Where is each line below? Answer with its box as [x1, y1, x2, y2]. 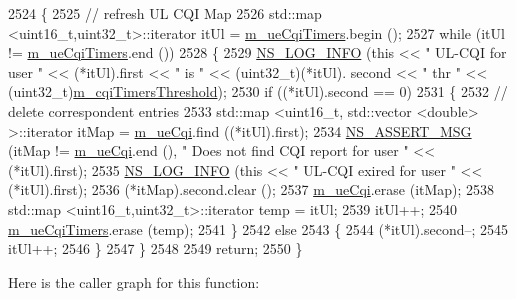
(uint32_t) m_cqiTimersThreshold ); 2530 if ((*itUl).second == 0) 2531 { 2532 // [8, 81, 508, 102]
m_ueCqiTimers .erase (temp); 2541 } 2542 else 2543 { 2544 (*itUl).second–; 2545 [8, 218, 509, 239]
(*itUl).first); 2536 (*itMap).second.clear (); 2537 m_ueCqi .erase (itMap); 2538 [8, 179, 495, 200]
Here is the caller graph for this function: [8, 271, 260, 292]
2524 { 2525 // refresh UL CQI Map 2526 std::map [8, 3, 322, 23]
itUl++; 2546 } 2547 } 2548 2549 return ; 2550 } [8, 238, 303, 259]
